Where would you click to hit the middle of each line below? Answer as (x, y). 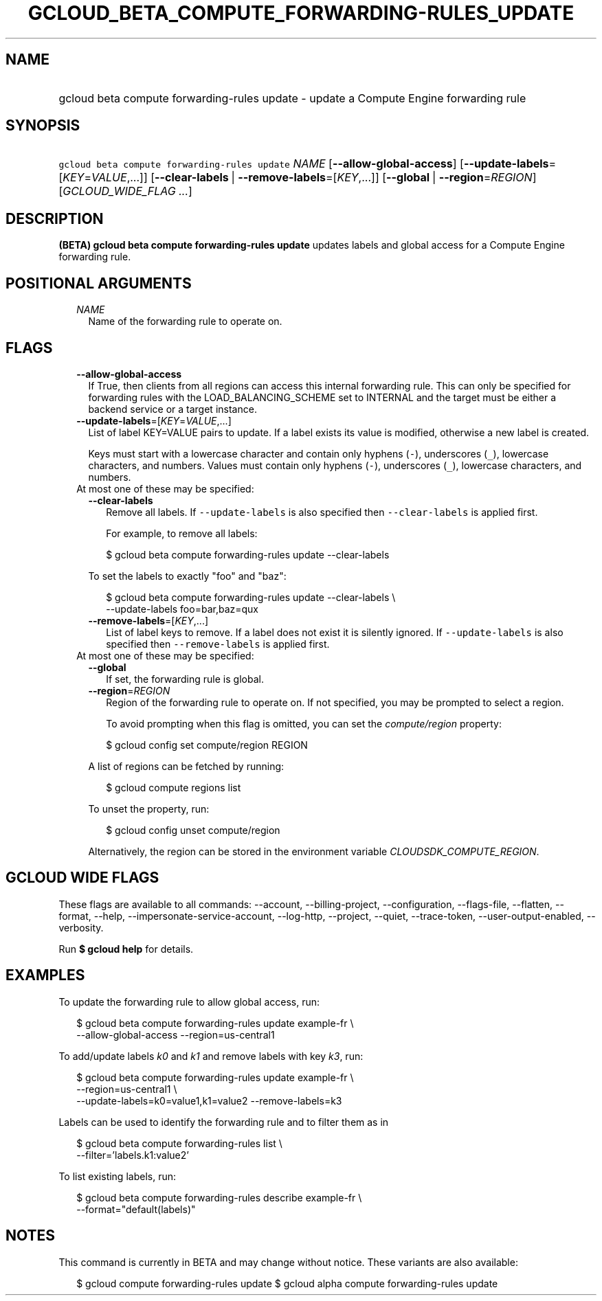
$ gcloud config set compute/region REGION (207, 745)
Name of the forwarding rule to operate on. (185, 321)
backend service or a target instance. (172, 409)
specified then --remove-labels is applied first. (218, 644)
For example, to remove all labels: (182, 533)
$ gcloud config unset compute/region (193, 830)
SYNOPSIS (43, 126)
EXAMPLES (45, 975)
